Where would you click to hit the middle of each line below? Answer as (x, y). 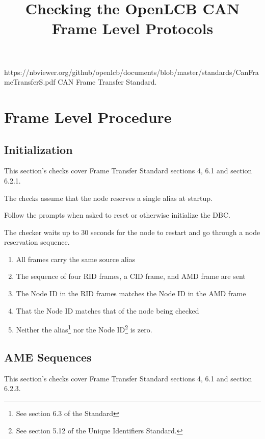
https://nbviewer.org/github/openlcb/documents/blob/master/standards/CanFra (131, 72)
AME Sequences (48, 357)
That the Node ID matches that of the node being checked (108, 310)
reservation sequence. (37, 242)
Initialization (38, 149)
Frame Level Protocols (132, 28)
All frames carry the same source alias (76, 259)
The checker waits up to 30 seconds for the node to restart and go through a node (132, 232)
